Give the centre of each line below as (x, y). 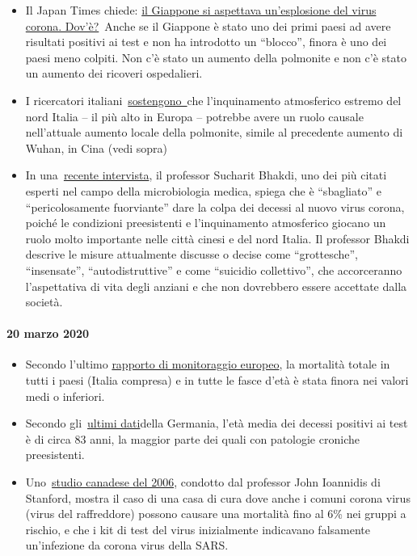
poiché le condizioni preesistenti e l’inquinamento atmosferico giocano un (206, 223)
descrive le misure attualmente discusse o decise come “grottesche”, (192, 254)
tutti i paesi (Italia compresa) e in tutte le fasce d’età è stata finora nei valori (217, 380)
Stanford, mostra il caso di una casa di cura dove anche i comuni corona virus (218, 497)
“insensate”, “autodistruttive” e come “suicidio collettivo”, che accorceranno (214, 270)
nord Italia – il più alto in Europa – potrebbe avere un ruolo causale (194, 116)
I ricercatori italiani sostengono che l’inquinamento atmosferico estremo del (213, 100)
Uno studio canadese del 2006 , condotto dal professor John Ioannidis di (203, 482)
